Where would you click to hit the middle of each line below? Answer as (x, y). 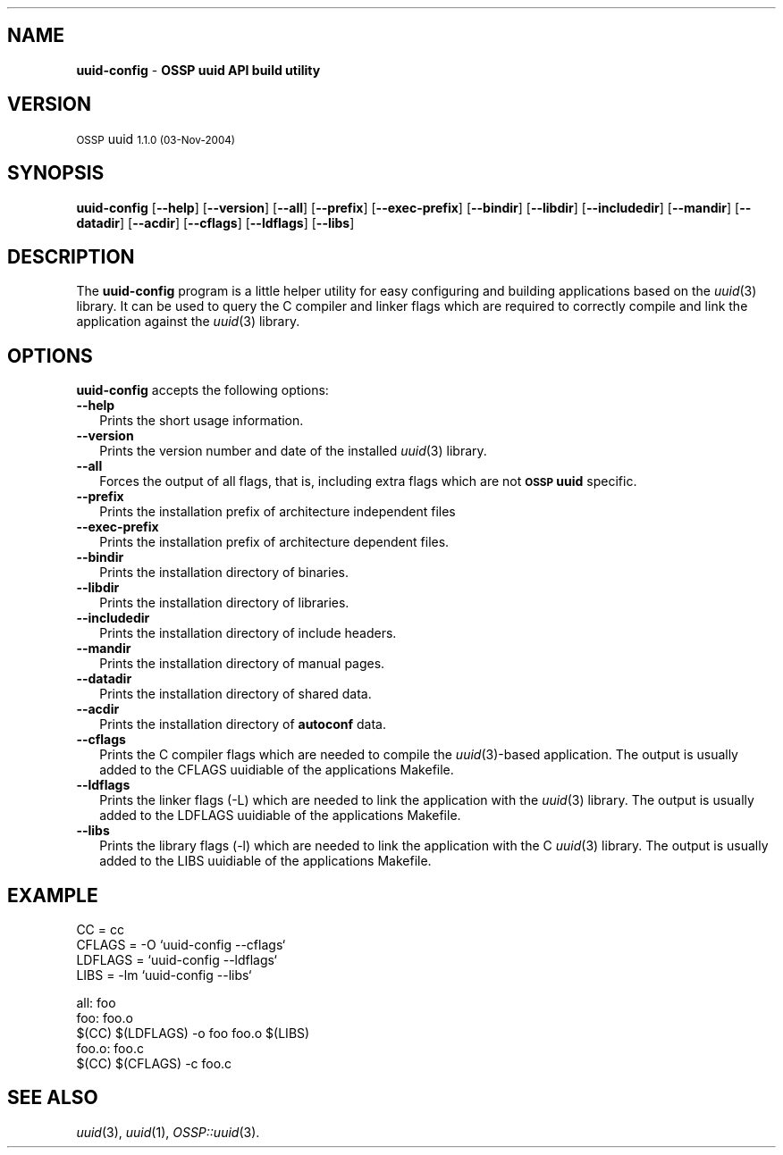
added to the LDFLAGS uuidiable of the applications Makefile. (280, 816)
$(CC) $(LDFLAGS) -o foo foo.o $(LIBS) (193, 1034)
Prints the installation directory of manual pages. (242, 664)
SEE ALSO (53, 1098)
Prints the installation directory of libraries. (224, 603)
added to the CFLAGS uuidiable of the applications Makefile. (277, 770)
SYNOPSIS (56, 173)
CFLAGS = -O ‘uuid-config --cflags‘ (181, 945)
